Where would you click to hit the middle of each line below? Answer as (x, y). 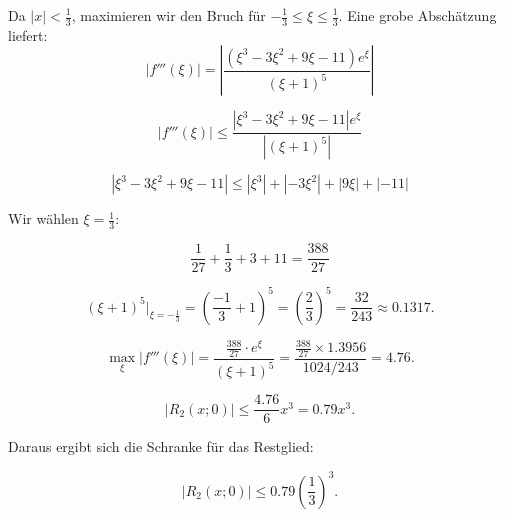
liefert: (28, 34)
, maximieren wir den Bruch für (168, 15)
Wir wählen (43, 218)
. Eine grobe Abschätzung (417, 15)
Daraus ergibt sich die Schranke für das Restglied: (161, 446)
